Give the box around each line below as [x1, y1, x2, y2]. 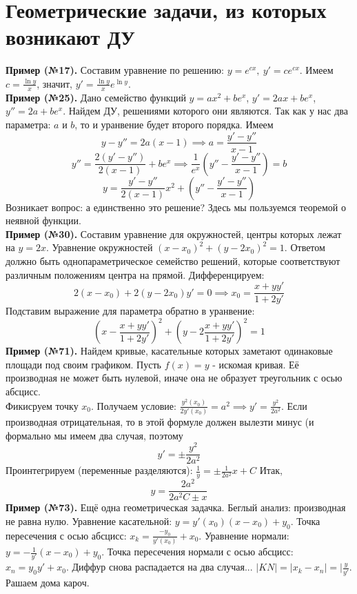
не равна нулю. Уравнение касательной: [6, 513, 172, 528]
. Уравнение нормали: [198, 528, 289, 542]
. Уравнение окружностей [45, 240, 153, 255]
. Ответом [284, 240, 325, 255]
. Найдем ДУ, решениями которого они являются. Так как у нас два [63, 103, 348, 118]
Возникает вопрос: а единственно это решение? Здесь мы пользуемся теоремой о [6, 199, 347, 214]
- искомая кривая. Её [212, 357, 299, 371]
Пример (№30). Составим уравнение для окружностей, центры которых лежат [6, 226, 342, 241]
